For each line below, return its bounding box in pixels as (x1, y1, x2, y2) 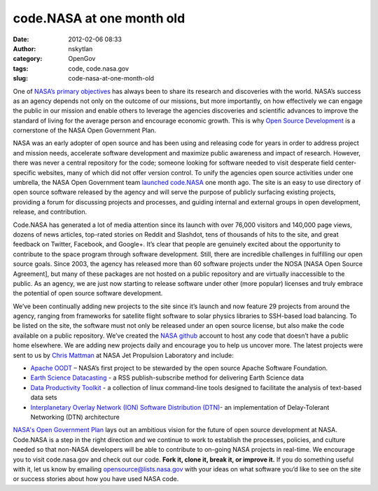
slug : (13, 74, 28, 83)
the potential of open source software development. (13, 289, 163, 298)
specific (13, 168, 36, 177)
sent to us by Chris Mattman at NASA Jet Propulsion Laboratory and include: (13, 351, 234, 359)
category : (13, 55, 43, 63)
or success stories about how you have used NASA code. (13, 475, 179, 483)
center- (335, 158, 357, 167)
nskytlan (68, 44, 93, 53)
